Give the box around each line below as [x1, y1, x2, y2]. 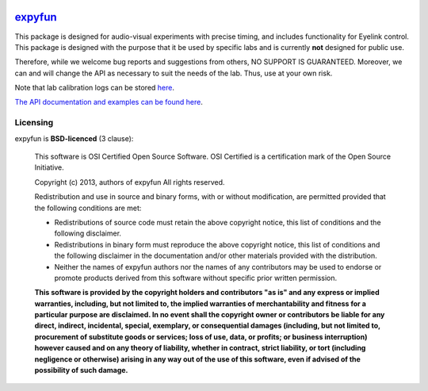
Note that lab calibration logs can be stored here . [14, 83, 174, 93]
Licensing [14, 117, 54, 128]
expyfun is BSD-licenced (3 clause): [14, 133, 134, 143]
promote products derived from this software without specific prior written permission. [54, 273, 338, 282]
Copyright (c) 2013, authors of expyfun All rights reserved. [34, 177, 225, 186]
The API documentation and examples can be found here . [14, 98, 204, 107]
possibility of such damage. [34, 366, 128, 375]
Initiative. [34, 163, 65, 172]
